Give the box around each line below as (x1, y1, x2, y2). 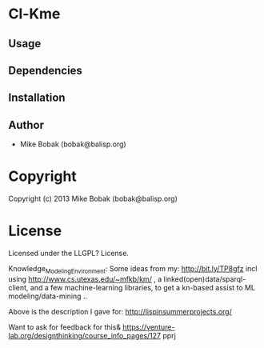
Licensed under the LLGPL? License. (8, 249, 130, 258)
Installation (8, 91, 66, 105)
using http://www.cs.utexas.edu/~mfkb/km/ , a (8, 274, 162, 284)
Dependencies (8, 63, 82, 77)
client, (8, 282, 29, 292)
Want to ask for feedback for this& (8, 322, 122, 332)
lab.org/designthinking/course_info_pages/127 (8, 330, 162, 340)
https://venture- (122, 322, 175, 332)
